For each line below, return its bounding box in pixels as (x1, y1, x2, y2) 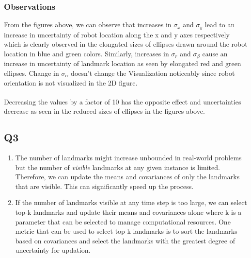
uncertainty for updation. (15, 245, 91, 255)
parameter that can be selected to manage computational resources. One (15, 216, 231, 226)
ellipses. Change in (4, 68, 59, 78)
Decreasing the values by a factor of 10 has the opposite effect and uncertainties (4, 96, 241, 106)
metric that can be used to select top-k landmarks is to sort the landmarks (15, 226, 237, 236)
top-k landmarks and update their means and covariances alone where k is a (15, 207, 242, 217)
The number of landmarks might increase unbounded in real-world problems (15, 153, 242, 163)
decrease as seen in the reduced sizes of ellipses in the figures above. (4, 106, 205, 116)
